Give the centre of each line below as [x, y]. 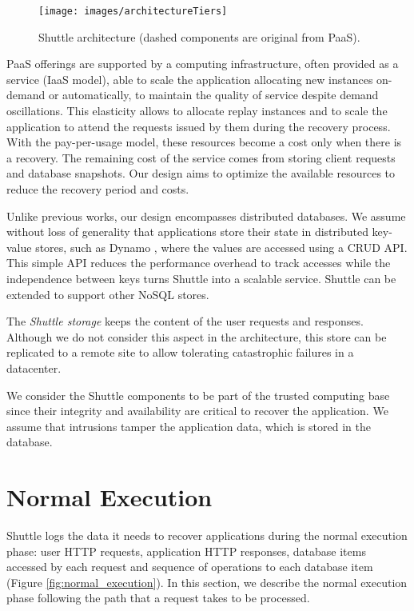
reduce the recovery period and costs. [98, 189]
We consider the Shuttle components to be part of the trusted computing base [198, 395]
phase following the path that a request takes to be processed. [158, 598]
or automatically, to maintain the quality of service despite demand [213, 95]
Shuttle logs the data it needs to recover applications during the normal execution [207, 535]
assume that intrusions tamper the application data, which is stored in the [189, 426]
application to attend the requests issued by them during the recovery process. [199, 126]
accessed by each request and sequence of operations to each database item [190, 567]
